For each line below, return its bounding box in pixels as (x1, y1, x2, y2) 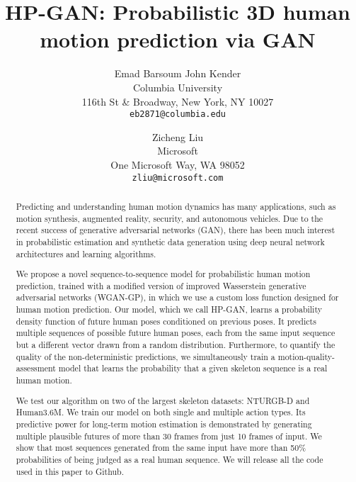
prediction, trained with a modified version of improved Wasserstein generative (16, 279, 306, 291)
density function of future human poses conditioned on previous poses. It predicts (16, 315, 316, 327)
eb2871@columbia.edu (129, 109, 226, 120)
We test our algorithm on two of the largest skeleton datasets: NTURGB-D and (16, 394, 310, 406)
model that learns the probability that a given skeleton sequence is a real (58, 362, 328, 374)
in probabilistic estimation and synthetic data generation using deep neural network (16, 235, 325, 247)
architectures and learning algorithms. (16, 247, 156, 259)
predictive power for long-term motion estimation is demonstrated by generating (16, 417, 312, 430)
